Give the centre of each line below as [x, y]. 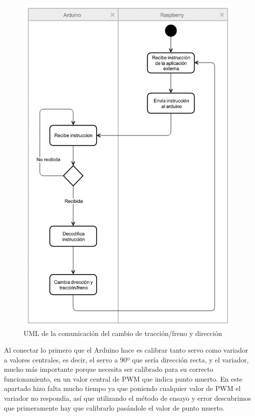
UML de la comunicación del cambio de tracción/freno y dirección [123, 333]
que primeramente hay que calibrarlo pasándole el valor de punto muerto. [114, 407]
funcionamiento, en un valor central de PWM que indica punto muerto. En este [123, 378]
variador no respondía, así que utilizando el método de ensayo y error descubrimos [127, 398]
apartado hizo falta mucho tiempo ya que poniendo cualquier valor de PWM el [122, 388]
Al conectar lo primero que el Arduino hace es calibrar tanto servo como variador [126, 350]
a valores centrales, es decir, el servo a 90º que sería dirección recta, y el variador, [127, 359]
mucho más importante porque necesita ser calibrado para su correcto [109, 369]
